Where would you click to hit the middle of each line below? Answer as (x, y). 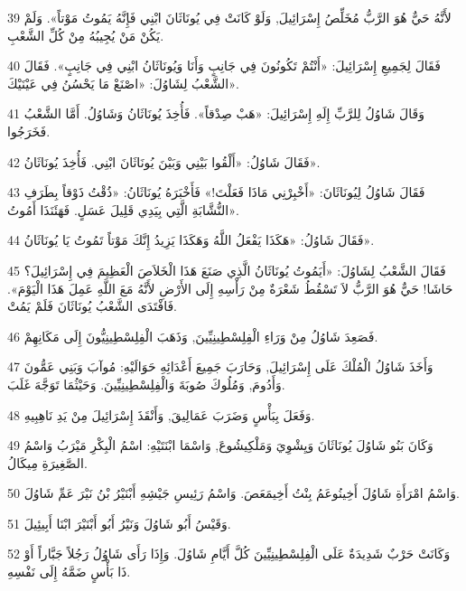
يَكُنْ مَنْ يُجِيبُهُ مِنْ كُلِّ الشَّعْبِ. (86, 35)
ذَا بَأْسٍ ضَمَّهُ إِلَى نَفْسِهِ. (69, 572)
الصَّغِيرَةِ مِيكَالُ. (47, 462)
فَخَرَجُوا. (29, 131)
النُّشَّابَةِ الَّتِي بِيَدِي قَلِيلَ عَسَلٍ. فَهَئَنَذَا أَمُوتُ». (123, 209)
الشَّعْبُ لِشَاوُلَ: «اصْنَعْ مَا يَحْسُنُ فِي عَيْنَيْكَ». (123, 83)
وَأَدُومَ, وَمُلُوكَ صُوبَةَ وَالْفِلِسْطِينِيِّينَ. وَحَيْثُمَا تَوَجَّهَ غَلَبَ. (146, 384)
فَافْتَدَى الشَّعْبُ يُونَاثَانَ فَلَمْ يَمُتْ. (92, 306)
